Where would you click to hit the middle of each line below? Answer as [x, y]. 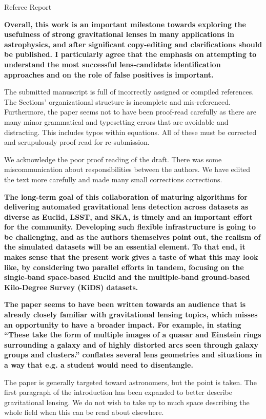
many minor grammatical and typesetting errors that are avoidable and [116, 121]
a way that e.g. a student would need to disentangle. [99, 365]
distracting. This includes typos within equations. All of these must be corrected [130, 132]
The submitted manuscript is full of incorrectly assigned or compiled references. [129, 92]
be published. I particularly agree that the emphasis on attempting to [130, 54]
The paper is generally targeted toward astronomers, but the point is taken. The [130, 382]
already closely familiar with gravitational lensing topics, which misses [131, 315]
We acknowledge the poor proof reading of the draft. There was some [113, 159]
